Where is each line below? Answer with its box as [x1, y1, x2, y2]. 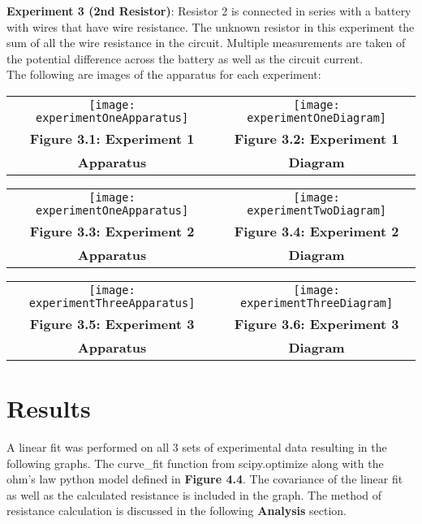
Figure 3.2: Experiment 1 [234, 128, 399, 148]
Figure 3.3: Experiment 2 [29, 221, 195, 240]
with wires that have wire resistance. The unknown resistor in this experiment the [6, 18, 415, 35]
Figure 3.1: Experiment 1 [29, 128, 195, 148]
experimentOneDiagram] [247, 110, 387, 124]
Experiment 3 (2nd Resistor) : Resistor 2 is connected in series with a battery [6, 2, 411, 19]
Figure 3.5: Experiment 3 [29, 314, 195, 333]
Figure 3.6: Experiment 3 [234, 314, 399, 333]
